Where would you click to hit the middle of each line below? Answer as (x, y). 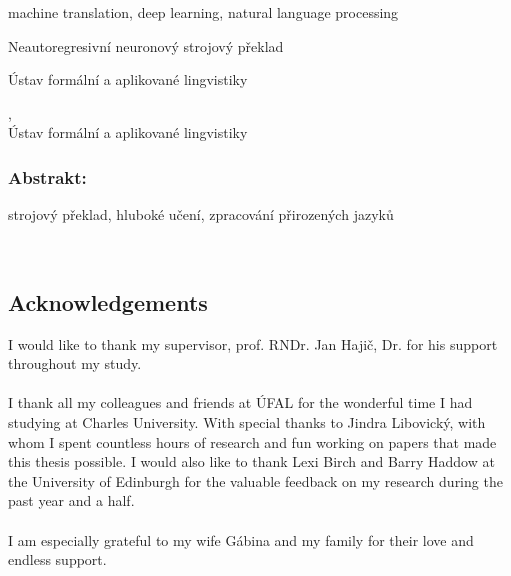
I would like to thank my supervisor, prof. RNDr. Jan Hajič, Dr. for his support (253, 343)
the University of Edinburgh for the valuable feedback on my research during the (255, 480)
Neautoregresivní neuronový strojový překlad (146, 45)
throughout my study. (75, 363)
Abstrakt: (47, 176)
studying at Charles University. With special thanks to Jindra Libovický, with (247, 421)
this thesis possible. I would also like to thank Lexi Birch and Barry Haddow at (251, 461)
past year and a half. (71, 500)
